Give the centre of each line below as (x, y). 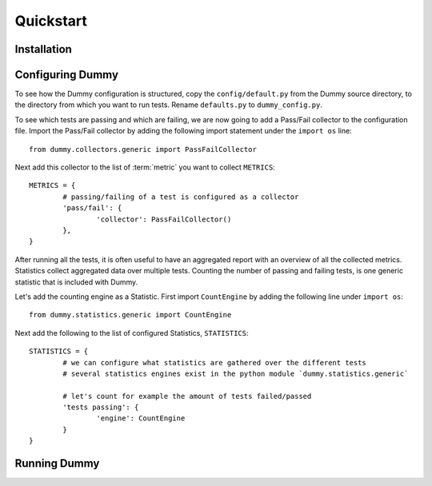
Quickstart (51, 21)
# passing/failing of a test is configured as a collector (181, 197)
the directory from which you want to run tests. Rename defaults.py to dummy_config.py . (169, 105)
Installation (43, 49)
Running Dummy (57, 464)
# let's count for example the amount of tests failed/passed (187, 396)
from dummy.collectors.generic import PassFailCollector (143, 149)
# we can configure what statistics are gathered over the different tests (215, 363)
